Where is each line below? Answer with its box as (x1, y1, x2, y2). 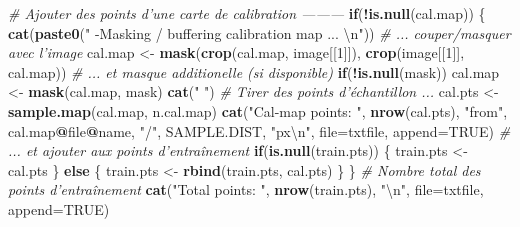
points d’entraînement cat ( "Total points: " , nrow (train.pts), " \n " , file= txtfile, (8, 179, 484, 200)
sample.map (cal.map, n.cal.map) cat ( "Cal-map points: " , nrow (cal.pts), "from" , (8, 100, 508, 121)
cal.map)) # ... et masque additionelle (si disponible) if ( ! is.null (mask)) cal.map (8, 61, 500, 82)
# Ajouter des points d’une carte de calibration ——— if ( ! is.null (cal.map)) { (8, 3, 486, 23)
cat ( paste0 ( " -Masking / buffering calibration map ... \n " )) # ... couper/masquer (8, 22, 511, 43)
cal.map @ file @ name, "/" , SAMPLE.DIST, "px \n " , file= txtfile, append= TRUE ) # (8, 120, 511, 141)
